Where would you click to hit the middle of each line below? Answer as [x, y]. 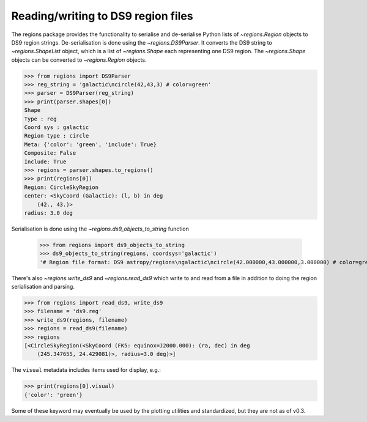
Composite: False [50, 153]
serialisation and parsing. [43, 287]
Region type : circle [57, 136]
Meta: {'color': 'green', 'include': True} [91, 144]
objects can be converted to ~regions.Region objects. [79, 60]
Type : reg [40, 119]
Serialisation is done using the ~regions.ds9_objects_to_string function [100, 229]
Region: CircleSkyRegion [61, 187]
